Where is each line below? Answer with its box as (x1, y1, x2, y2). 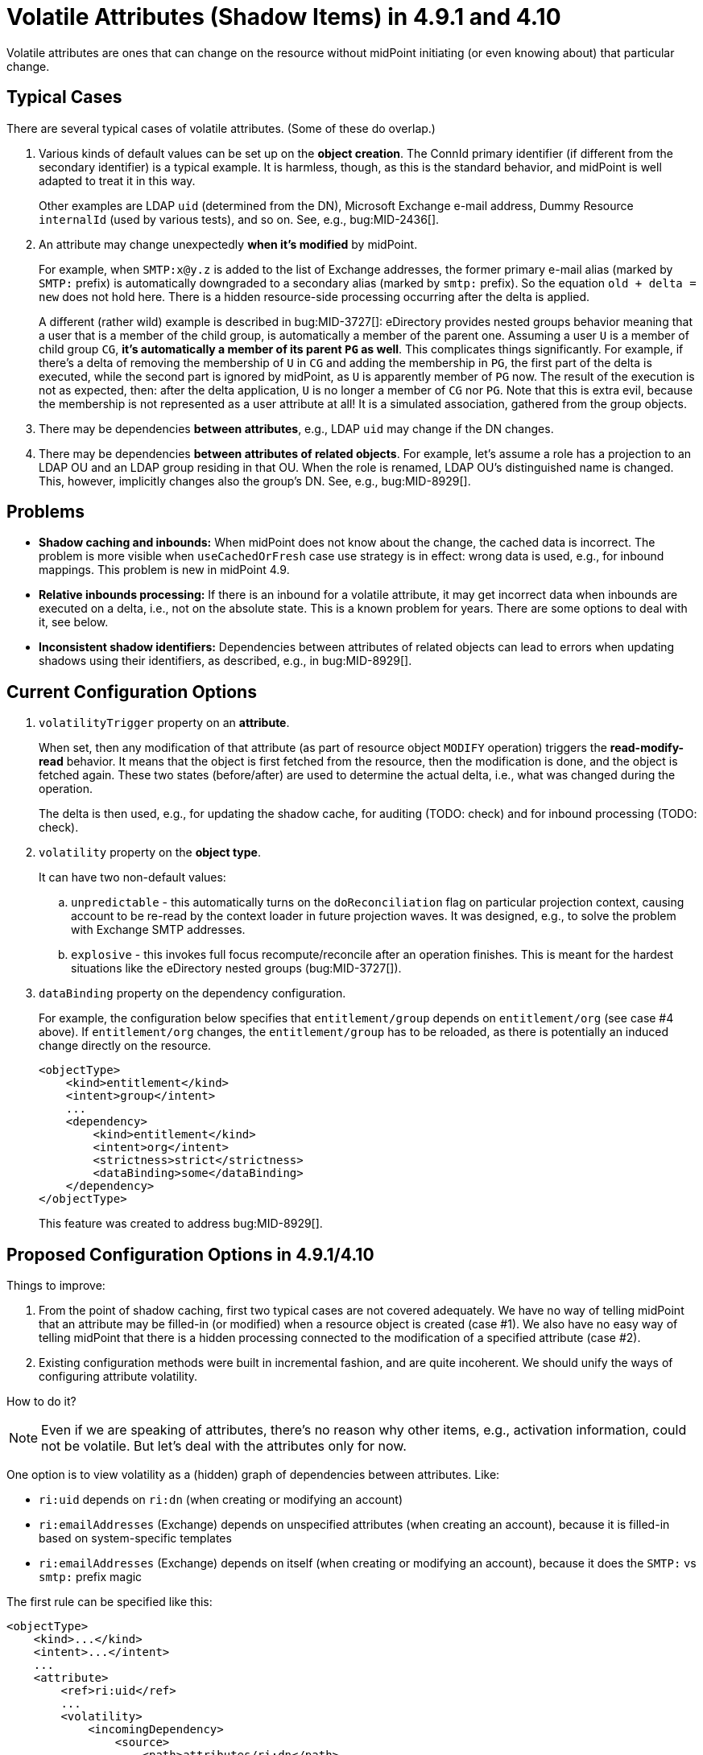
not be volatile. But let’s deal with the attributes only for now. (41, 1438, 407, 1455)
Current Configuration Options (6, 681, 257, 702)
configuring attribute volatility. (39, 1369, 198, 1384)
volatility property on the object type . (39, 845, 261, 860)
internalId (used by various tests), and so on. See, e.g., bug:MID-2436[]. (39, 212, 440, 226)
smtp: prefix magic (39, 1570, 143, 1584)
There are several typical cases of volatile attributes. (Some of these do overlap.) (6, 121, 436, 135)
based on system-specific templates (39, 1531, 232, 1546)
